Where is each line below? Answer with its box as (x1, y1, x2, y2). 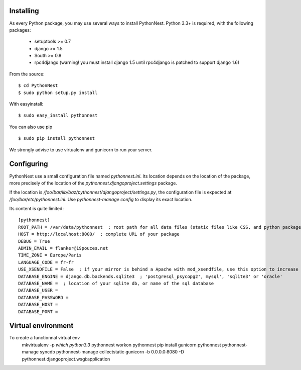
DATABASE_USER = (18, 288, 58, 294)
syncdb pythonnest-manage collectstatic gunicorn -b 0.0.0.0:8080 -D (39, 349, 184, 355)
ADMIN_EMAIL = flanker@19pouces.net (18, 245, 108, 251)
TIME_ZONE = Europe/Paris (18, 252, 82, 258)
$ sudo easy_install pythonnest (18, 113, 98, 118)
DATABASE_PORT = (18, 309, 58, 314)
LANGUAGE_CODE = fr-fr (18, 259, 74, 265)
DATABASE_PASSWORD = (18, 295, 69, 300)
